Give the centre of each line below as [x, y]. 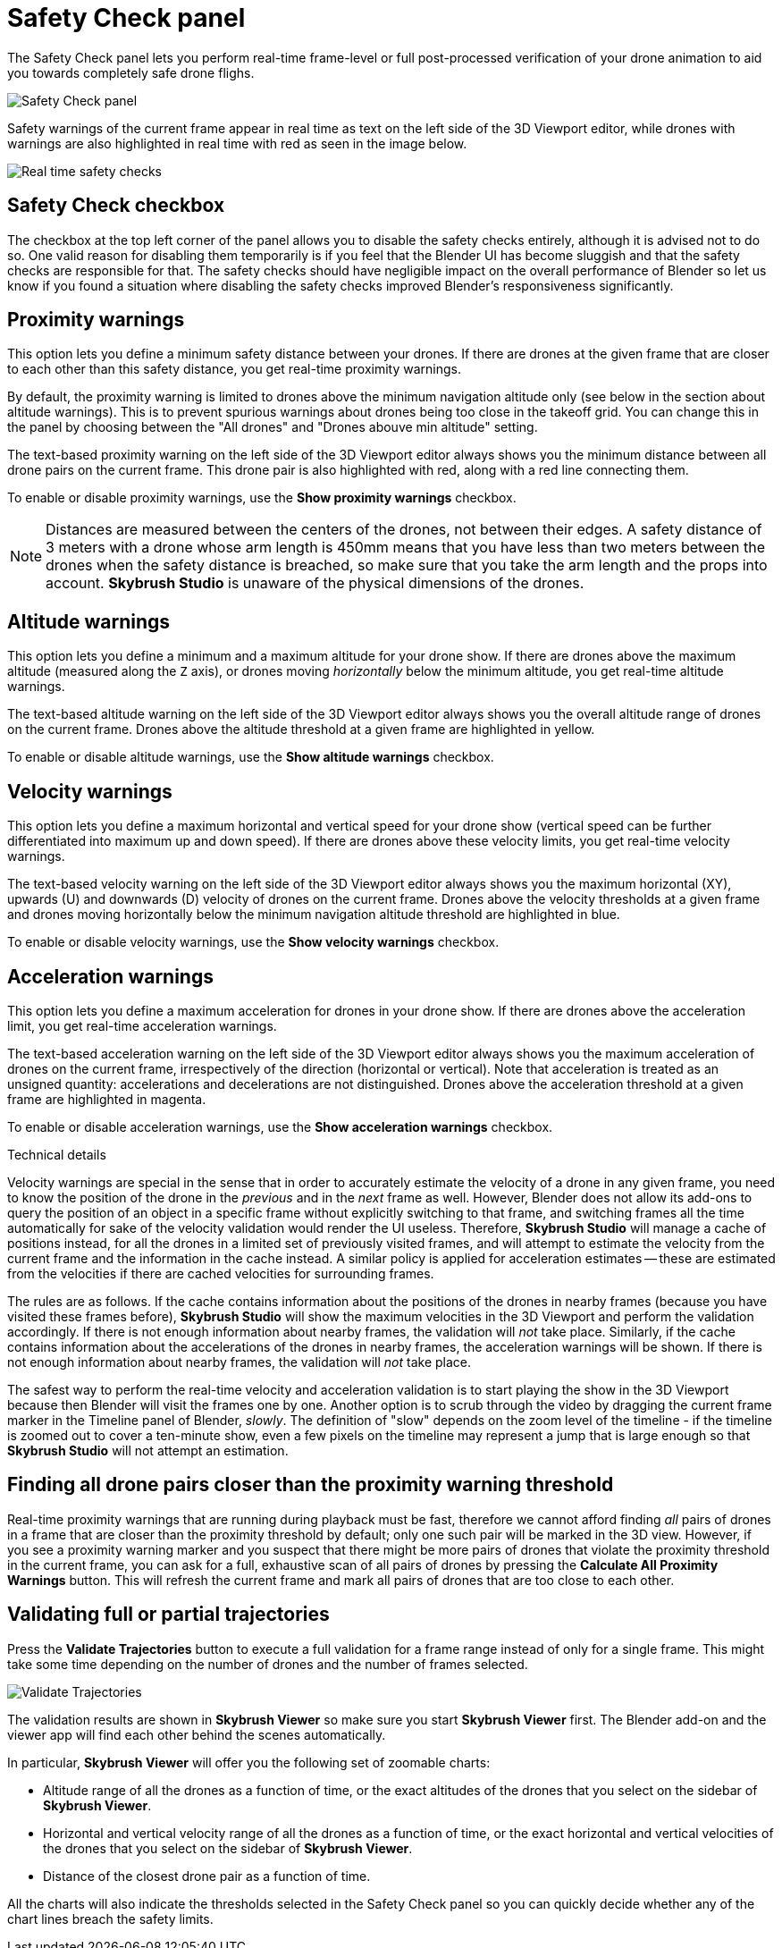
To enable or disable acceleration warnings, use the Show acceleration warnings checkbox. [280, 1126]
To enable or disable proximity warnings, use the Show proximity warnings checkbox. [262, 498]
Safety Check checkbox [116, 206]
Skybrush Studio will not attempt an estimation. [148, 1450]
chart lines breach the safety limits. [110, 1918]
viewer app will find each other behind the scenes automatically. [197, 1734]
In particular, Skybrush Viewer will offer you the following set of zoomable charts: [249, 1762]
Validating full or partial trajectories [168, 1615]
